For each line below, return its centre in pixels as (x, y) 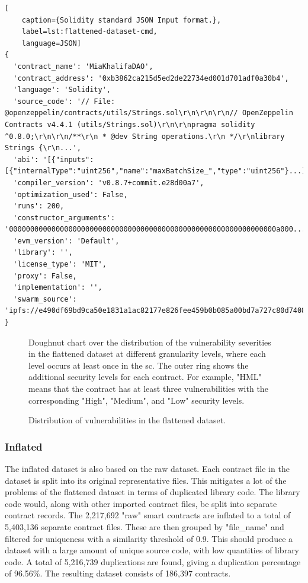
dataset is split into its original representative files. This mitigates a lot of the (146, 480)
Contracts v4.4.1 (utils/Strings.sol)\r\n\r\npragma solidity (130, 124)
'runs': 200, (39, 206)
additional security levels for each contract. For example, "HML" (145, 377)
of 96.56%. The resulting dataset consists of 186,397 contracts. (118, 573)
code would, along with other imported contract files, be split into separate (141, 503)
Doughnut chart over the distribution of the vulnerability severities (150, 342)
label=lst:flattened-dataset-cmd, (89, 32)
